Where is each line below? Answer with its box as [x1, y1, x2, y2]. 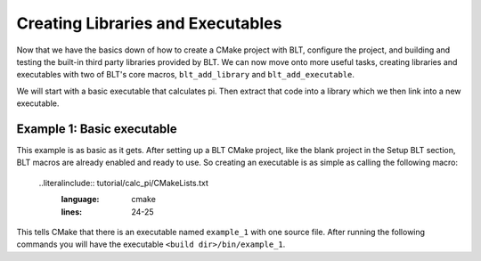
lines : [61, 206, 83, 217]
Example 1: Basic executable [16, 121, 177, 136]
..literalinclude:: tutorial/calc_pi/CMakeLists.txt [38, 177, 208, 188]
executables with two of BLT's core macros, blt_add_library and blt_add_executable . [16, 69, 355, 80]
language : [61, 194, 100, 205]
